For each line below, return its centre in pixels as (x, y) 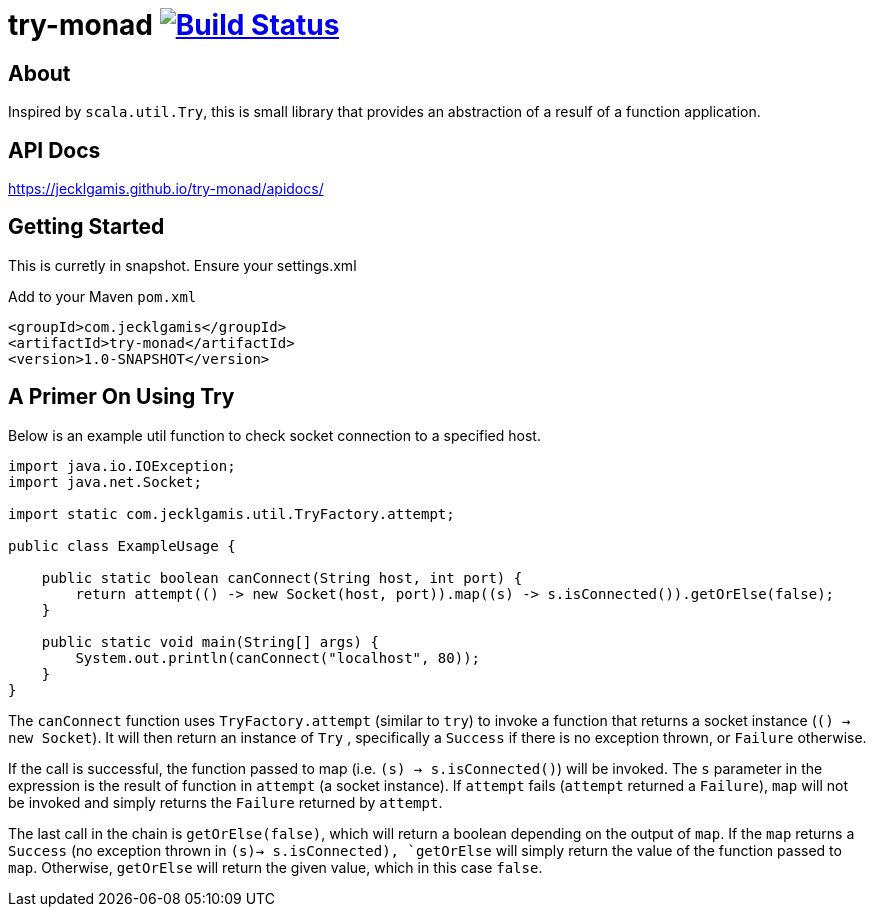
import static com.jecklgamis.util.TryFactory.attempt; (231, 513)
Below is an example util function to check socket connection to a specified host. (274, 435)
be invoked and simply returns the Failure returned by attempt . (225, 802)
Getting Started (86, 227)
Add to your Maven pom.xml (102, 296)
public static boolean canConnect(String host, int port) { (282, 577)
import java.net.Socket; (105, 481)
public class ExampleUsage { (122, 545)
